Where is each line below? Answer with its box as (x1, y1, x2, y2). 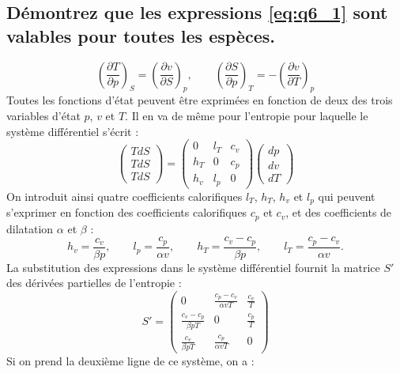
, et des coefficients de (285, 204, 392, 221)
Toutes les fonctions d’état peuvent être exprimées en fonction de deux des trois (6, 92, 393, 108)
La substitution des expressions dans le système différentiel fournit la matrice (6, 259, 380, 275)
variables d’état (6, 107, 81, 123)
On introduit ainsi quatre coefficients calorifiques (6, 187, 243, 204)
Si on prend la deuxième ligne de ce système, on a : (6, 352, 255, 368)
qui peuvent (318, 187, 375, 204)
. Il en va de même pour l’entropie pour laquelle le (125, 107, 368, 123)
